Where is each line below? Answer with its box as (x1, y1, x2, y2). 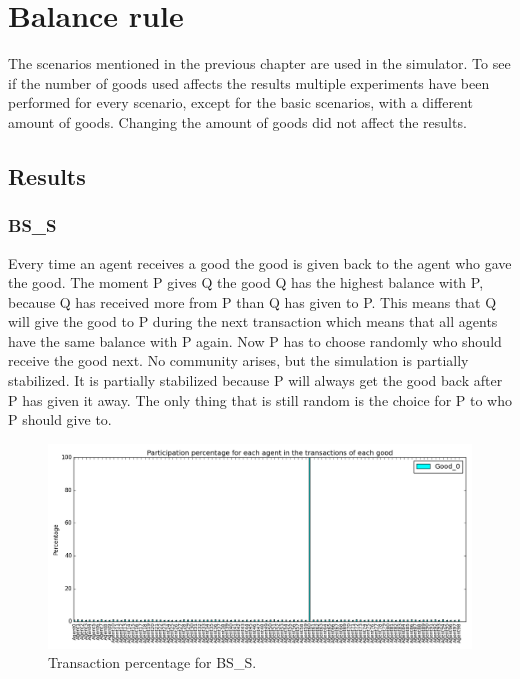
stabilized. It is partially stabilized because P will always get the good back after (8, 370, 503, 391)
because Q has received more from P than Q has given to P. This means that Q (8, 291, 497, 312)
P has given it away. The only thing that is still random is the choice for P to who (8, 389, 512, 410)
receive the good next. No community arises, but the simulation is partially (8, 350, 469, 371)
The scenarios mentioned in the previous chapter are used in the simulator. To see (8, 53, 511, 74)
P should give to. (8, 409, 112, 430)
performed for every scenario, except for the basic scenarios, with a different (8, 92, 473, 113)
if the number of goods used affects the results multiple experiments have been (8, 72, 490, 93)
